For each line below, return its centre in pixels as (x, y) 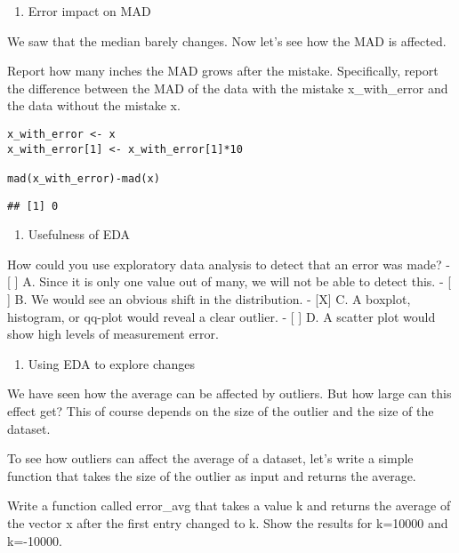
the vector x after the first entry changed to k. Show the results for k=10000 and (228, 522)
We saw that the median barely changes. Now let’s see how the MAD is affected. (227, 40)
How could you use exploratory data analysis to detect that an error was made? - (229, 264)
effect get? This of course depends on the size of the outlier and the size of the (221, 411)
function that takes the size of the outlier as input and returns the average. (212, 475)
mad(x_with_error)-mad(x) (84, 178)
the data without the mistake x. (94, 105)
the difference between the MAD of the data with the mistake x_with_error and (228, 88)
